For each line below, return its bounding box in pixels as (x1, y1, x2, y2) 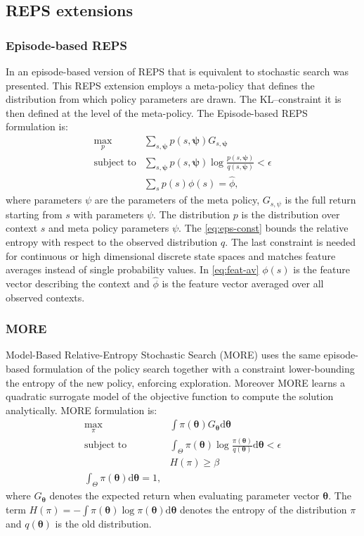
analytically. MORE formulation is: (6, 402, 157, 417)
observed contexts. (6, 289, 85, 304)
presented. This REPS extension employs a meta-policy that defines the (6, 77, 315, 92)
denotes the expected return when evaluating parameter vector (49, 488, 320, 503)
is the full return (285, 192, 356, 207)
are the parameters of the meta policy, (94, 192, 260, 207)
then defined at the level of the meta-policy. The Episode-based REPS (6, 105, 308, 120)
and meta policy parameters (48, 220, 169, 235)
